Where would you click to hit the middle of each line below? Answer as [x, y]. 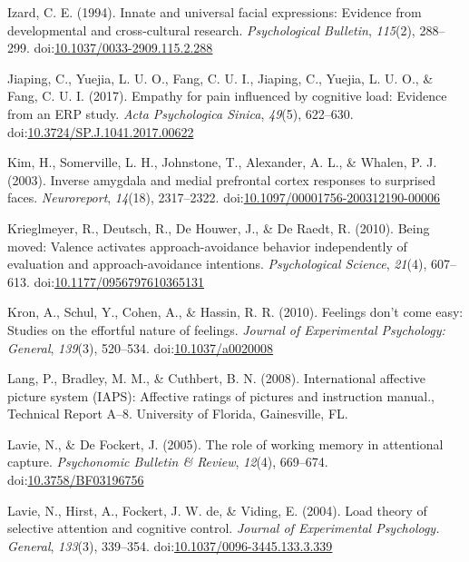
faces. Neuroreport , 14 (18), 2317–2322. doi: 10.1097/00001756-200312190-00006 [224, 197]
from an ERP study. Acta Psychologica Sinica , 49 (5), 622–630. [181, 113]
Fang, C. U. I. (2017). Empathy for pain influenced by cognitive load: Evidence [227, 96]
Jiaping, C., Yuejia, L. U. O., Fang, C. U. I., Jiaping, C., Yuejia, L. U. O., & [220, 78]
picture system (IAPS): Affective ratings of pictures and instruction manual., [221, 395]
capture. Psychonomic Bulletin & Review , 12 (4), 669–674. [168, 462]
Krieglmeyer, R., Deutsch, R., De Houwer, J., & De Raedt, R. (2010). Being [219, 227]
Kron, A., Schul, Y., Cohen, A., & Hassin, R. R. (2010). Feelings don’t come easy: [235, 312]
